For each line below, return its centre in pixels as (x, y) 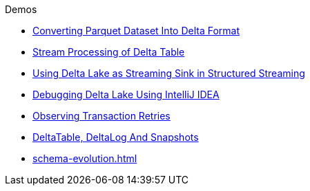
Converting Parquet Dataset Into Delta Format (136, 31)
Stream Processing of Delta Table (109, 52)
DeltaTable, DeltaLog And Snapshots (116, 137)
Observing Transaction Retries (101, 116)
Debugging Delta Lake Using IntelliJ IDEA (126, 94)
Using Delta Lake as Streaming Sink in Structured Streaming (169, 73)
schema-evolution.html (85, 158)
